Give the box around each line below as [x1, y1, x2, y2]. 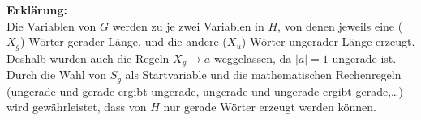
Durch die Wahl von [6, 66, 107, 83]
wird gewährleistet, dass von [6, 98, 147, 115]
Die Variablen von [6, 17, 97, 34]
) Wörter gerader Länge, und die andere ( [20, 33, 227, 50]
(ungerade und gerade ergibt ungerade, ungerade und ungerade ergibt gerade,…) [6, 82, 403, 99]
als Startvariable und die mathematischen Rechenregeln [125, 66, 402, 83]
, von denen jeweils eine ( [277, 17, 403, 34]
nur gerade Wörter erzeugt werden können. [163, 98, 376, 115]
